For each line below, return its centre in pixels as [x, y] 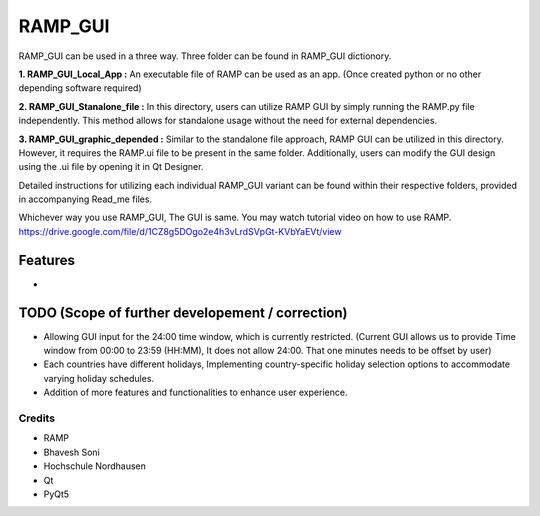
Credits [36, 418]
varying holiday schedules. [99, 378]
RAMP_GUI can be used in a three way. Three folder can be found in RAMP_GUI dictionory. [205, 56]
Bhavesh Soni [71, 452]
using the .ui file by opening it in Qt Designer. [111, 167]
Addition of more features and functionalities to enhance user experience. [195, 392]
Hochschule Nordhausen [95, 466]
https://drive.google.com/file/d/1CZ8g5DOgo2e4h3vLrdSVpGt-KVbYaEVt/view [180, 231]
